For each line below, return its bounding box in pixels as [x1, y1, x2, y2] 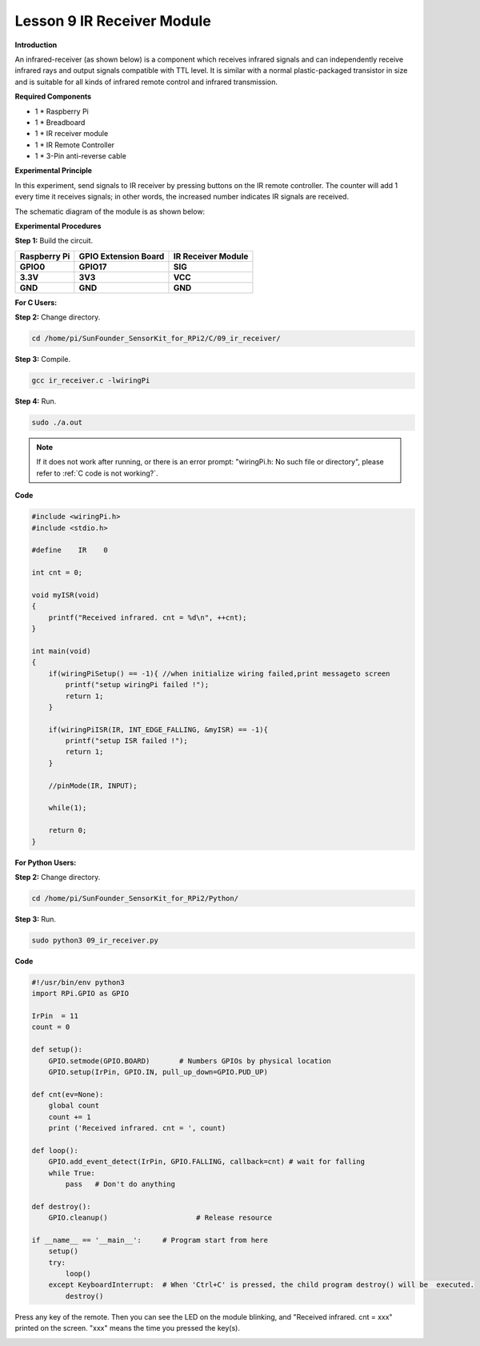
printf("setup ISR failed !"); [65, 737, 188, 745]
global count [48, 1101, 100, 1111]
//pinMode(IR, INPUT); [48, 781, 138, 790]
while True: [48, 1168, 96, 1177]
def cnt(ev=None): [31, 1090, 104, 1099]
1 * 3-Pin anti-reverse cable [34, 151, 127, 161]
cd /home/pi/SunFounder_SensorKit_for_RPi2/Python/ [31, 894, 239, 902]
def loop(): [31, 1146, 79, 1155]
